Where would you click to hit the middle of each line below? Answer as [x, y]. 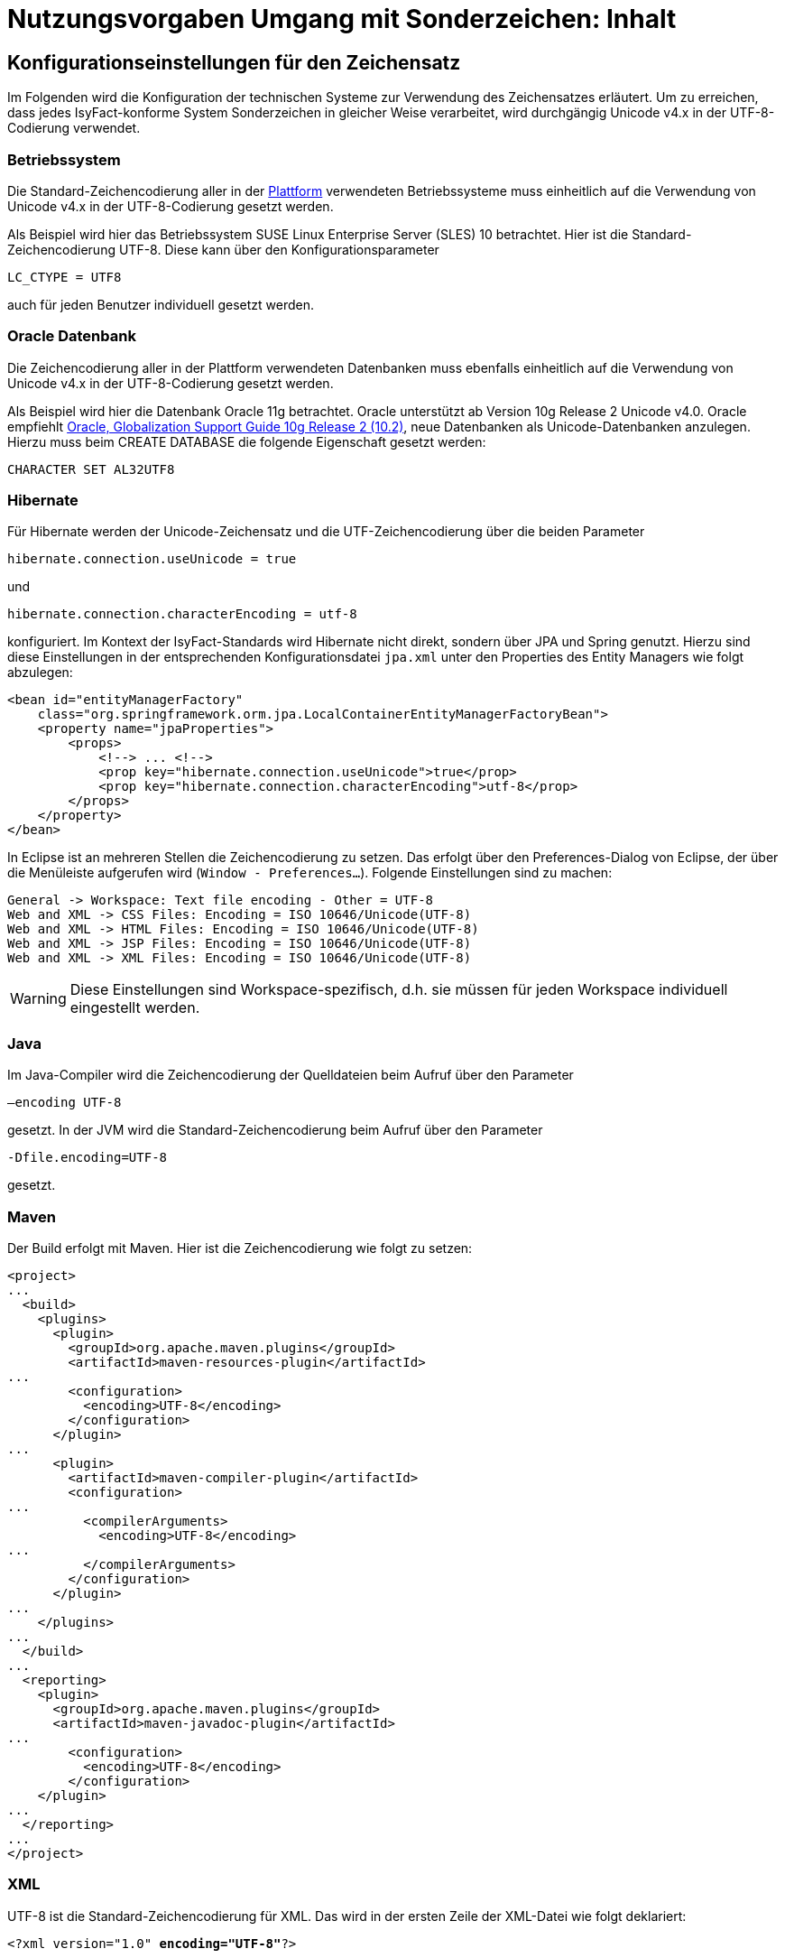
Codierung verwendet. [74, 128]
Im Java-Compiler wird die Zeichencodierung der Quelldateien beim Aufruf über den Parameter [291, 1075]
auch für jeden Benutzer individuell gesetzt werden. [161, 304]
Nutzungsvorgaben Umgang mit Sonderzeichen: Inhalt [342, 19]
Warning [38, 999]
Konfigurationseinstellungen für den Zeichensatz [234, 62]
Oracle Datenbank [72, 336]
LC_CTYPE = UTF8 [65, 277]
